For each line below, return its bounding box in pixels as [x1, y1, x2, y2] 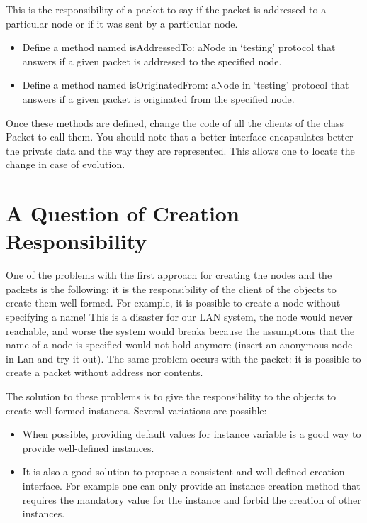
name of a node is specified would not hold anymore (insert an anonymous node [6, 337, 353, 352]
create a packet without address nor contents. [6, 365, 203, 380]
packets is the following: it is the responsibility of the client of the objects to [6, 281, 337, 296]
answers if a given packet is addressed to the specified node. [22, 53, 282, 68]
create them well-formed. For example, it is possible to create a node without [6, 295, 341, 310]
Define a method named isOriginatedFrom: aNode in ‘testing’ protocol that [22, 77, 349, 92]
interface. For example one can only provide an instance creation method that [22, 478, 361, 492]
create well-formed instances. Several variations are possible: [6, 402, 267, 417]
